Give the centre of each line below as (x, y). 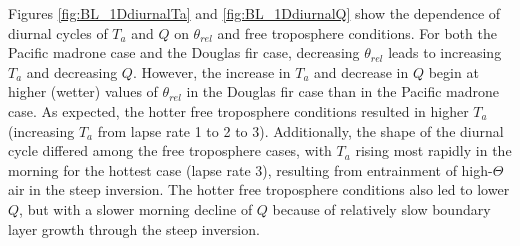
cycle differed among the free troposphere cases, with (170, 150)
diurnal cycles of (58, 32)
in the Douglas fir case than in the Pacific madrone (342, 91)
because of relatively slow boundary (381, 208)
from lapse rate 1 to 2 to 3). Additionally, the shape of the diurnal (300, 130)
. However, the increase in (211, 71)
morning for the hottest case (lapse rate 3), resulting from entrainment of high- (250, 169)
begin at (453, 71)
